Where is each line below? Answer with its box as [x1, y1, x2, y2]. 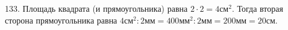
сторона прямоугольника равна [5, 14, 117, 26]
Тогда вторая [237, 2, 283, 14]
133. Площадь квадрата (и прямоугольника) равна [5, 2, 188, 14]
